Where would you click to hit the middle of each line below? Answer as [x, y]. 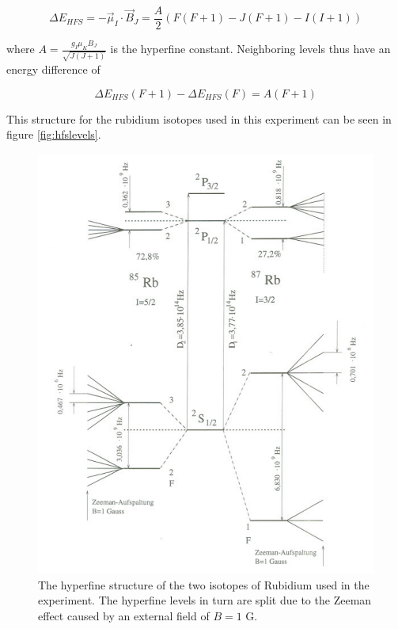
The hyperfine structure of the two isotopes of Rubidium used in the [204, 584]
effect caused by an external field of [124, 615]
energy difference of [53, 69]
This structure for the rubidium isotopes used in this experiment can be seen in [199, 118]
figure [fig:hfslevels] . [54, 134]
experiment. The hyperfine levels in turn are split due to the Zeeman [205, 600]
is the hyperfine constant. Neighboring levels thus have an [250, 49]
